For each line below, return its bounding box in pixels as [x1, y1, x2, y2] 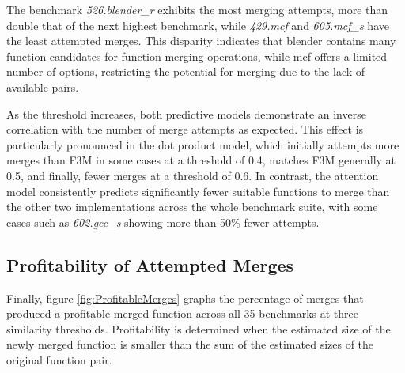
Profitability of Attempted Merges [6, 252, 294, 277]
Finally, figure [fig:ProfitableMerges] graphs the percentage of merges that [6, 289, 364, 306]
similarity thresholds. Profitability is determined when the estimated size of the [6, 320, 391, 337]
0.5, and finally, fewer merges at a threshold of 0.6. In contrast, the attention [6, 167, 379, 183]
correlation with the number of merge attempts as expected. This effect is [6, 121, 364, 138]
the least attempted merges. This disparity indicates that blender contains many [6, 32, 396, 49]
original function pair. [6, 351, 112, 367]
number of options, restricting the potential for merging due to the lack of [6, 63, 365, 80]
